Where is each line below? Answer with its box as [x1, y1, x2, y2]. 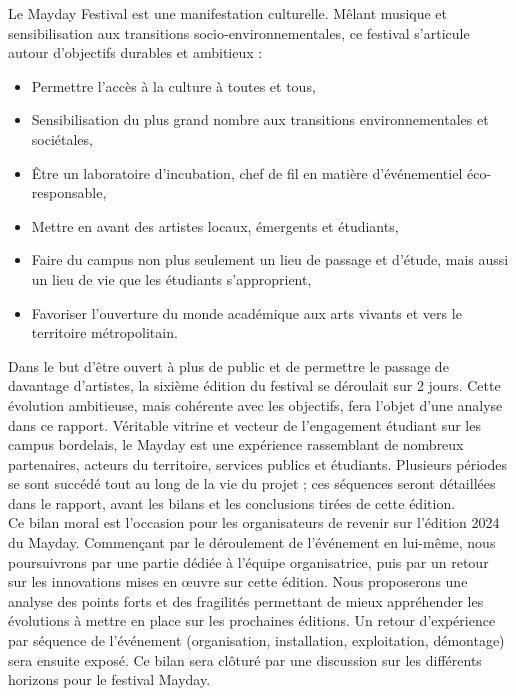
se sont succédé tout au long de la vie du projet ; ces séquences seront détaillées [8, 473, 496, 494]
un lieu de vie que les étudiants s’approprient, [31, 268, 312, 289]
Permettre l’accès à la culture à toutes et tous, [31, 75, 316, 96]
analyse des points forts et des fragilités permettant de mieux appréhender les [8, 590, 484, 611]
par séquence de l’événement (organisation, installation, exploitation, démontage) [8, 630, 505, 651]
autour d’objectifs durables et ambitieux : [8, 42, 263, 63]
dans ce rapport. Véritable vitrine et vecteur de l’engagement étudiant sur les [8, 414, 481, 435]
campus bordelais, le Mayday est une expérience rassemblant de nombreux [8, 434, 464, 455]
